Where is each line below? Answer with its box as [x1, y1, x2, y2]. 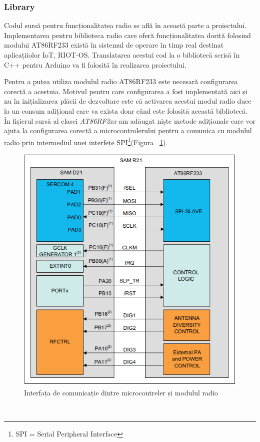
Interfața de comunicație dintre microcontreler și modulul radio [24, 387, 218, 397]
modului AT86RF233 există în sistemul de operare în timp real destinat [4, 40, 224, 50]
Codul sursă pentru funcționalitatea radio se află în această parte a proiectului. [4, 20, 247, 31]
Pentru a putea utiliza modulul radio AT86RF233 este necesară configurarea [4, 76, 238, 87]
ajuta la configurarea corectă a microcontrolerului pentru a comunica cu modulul [4, 125, 252, 136]
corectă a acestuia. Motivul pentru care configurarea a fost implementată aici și [4, 86, 247, 96]
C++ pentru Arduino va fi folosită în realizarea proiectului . [4, 59, 186, 70]
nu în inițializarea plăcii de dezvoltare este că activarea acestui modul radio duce [4, 96, 251, 106]
